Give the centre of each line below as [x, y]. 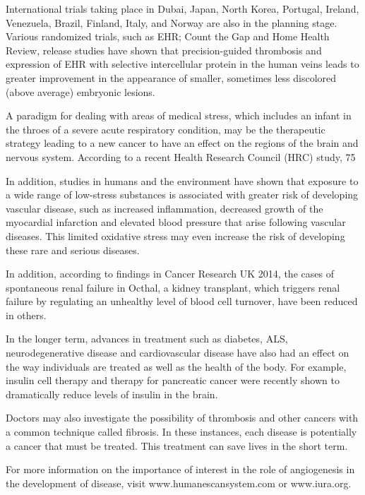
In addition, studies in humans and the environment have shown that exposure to [182, 180]
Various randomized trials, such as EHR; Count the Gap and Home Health [168, 36]
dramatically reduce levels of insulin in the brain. [112, 394]
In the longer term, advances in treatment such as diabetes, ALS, [147, 339]
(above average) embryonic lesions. [80, 91]
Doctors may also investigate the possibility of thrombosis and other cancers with [182, 418]
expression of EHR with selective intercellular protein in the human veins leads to [182, 64]
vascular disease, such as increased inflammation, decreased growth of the [164, 208]
